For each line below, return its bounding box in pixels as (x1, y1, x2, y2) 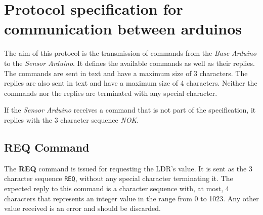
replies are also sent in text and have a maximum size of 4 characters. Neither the (4, 78, 257, 88)
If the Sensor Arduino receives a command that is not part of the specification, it (4, 104, 256, 115)
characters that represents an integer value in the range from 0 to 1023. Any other (4, 193, 259, 203)
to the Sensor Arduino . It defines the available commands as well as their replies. (4, 57, 255, 68)
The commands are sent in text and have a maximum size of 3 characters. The (4, 67, 248, 78)
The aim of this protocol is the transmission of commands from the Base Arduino (4, 48, 256, 58)
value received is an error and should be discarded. (4, 203, 161, 213)
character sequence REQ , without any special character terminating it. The (4, 173, 233, 184)
